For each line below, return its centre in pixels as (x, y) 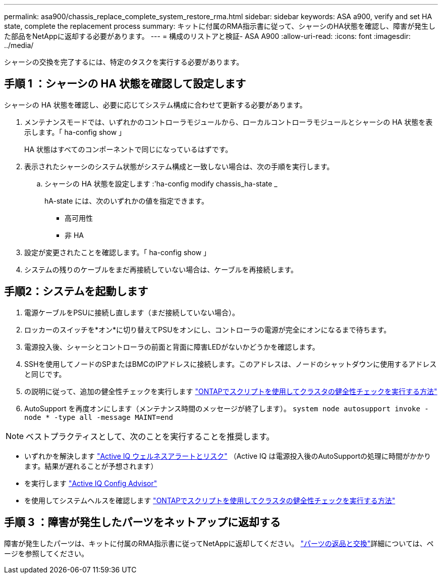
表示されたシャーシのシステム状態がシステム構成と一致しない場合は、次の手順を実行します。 (179, 166)
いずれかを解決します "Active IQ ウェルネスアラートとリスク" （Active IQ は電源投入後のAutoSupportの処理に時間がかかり (228, 456)
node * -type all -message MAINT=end (99, 417)
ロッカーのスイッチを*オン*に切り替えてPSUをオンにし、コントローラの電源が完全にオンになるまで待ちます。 (208, 329)
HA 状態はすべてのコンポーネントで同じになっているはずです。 (128, 149)
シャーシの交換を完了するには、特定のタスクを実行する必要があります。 (124, 62)
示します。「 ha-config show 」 (75, 132)
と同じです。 (45, 374)
